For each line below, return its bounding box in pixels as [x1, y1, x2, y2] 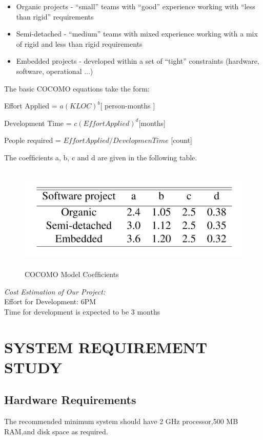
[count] [171, 135, 192, 145]
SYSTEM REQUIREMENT [4, 336, 208, 357]
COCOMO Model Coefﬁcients [25, 269, 119, 280]
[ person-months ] [100, 100, 155, 111]
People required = [4, 135, 61, 145]
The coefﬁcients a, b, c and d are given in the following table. [4, 152, 197, 162]
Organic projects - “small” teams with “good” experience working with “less [16, 1, 255, 11]
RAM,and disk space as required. [4, 426, 108, 436]
